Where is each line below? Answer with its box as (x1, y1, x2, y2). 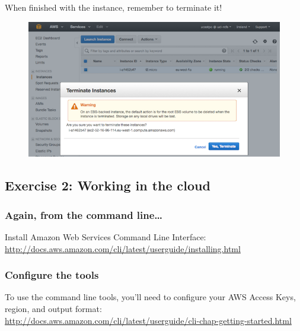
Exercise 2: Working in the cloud (5, 176, 210, 195)
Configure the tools (5, 268, 99, 282)
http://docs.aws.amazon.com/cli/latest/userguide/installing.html (5, 242, 241, 254)
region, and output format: (5, 302, 102, 314)
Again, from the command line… (5, 207, 163, 222)
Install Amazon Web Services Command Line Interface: (5, 230, 206, 243)
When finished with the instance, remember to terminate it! (5, 1, 222, 13)
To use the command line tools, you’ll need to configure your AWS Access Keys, (5, 291, 296, 303)
